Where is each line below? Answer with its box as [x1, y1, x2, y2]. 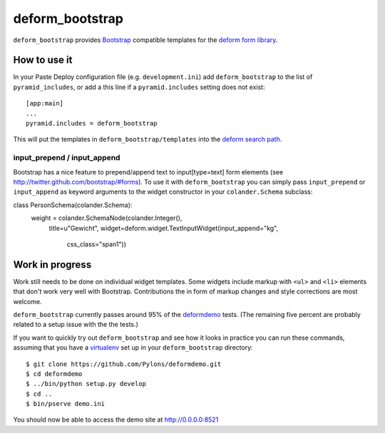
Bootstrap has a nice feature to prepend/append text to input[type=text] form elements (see [13, 167, 284, 176]
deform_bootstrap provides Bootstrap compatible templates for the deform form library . [13, 36, 278, 44]
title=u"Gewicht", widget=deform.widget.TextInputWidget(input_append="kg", [48, 224, 279, 232]
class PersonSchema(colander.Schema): [13, 200, 133, 209]
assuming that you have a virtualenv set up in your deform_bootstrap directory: [13, 343, 253, 352]
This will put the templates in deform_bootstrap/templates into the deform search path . [13, 135, 282, 144]
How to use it [13, 54, 73, 66]
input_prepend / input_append [13, 153, 120, 163]
